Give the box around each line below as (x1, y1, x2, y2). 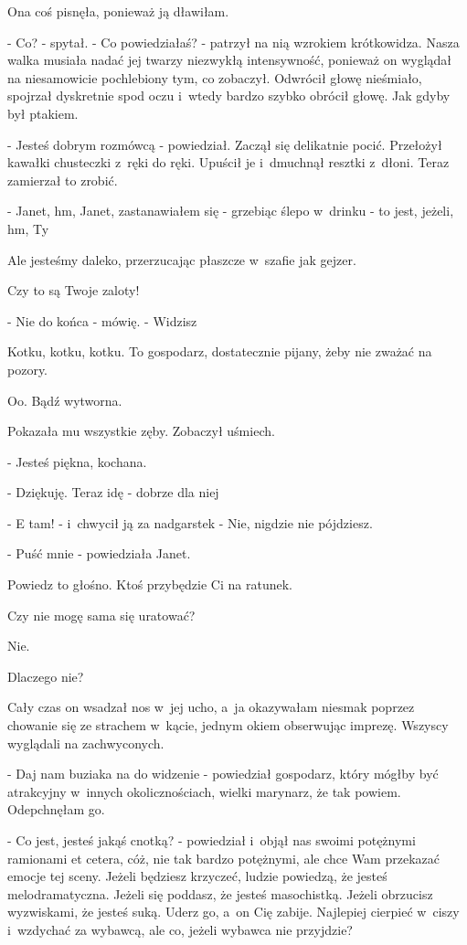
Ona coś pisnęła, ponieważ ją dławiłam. (7, 2, 229, 20)
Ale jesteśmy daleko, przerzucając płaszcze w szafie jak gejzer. (7, 250, 356, 269)
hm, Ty (7, 218, 49, 238)
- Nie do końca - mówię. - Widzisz (7, 311, 197, 330)
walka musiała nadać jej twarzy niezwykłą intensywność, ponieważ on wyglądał (7, 50, 452, 69)
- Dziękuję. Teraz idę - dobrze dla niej (7, 483, 219, 502)
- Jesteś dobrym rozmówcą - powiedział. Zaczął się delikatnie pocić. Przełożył (7, 134, 442, 154)
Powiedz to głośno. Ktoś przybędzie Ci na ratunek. (7, 575, 292, 594)
